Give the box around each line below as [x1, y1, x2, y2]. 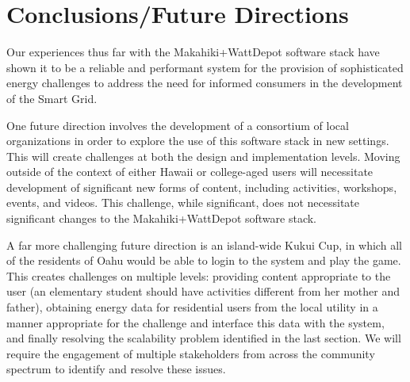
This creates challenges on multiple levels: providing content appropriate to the [6, 267, 391, 284]
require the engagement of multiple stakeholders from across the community [6, 345, 375, 361]
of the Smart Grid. [6, 90, 98, 106]
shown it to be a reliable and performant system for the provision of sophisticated [6, 59, 404, 75]
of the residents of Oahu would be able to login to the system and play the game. [6, 252, 401, 269]
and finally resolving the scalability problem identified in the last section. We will [6, 330, 401, 346]
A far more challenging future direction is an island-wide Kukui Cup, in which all [6, 236, 402, 253]
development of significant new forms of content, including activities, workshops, [6, 178, 397, 195]
